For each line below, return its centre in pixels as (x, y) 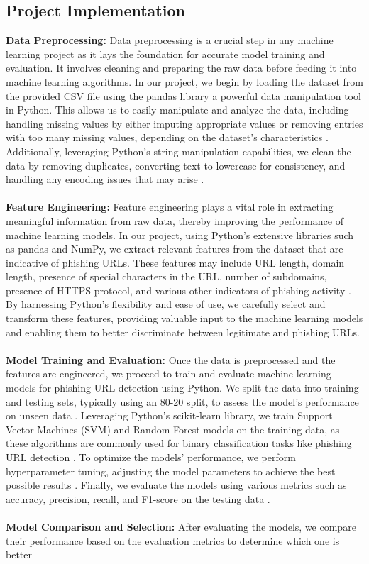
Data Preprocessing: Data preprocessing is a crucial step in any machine (170, 40)
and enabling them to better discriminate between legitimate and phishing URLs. (183, 332)
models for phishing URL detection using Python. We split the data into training (182, 388)
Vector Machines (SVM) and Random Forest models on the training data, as (173, 429)
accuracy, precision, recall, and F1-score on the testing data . (138, 498)
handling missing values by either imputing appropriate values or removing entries (184, 123)
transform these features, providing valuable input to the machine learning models (184, 318)
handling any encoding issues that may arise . (105, 179)
